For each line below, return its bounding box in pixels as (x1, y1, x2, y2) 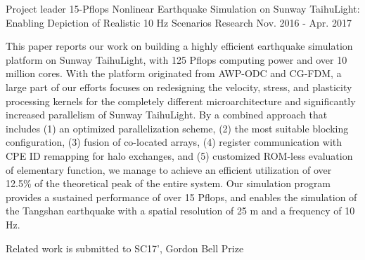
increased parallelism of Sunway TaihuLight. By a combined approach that (6, 107, 328, 122)
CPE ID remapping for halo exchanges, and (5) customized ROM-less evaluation (6, 148, 353, 163)
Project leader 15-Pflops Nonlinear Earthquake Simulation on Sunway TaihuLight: (6, 1, 360, 15)
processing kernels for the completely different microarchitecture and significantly (6, 93, 356, 108)
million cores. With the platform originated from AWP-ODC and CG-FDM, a (6, 66, 342, 81)
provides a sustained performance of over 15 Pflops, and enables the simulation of (6, 189, 357, 204)
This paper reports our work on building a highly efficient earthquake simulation (6, 39, 353, 53)
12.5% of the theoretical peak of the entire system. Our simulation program (6, 176, 331, 191)
